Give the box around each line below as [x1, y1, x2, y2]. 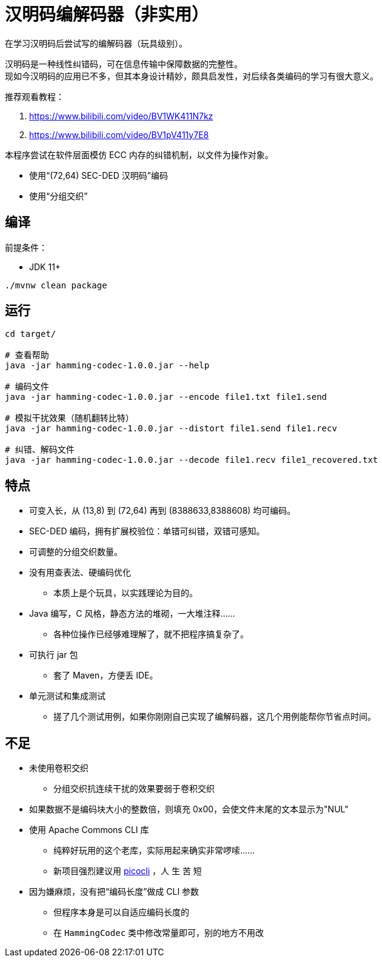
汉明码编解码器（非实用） [5, 4, 209, 25]
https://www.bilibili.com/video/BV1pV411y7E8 [29, 129, 209, 140]
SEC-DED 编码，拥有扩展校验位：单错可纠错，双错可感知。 [29, 526, 265, 537]
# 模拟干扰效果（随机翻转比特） [5, 413, 134, 423]
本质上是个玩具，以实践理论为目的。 [53, 588, 198, 599]
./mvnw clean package [5, 280, 107, 290]
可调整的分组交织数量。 [29, 546, 122, 557]
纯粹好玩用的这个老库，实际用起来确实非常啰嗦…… [53, 845, 255, 856]
